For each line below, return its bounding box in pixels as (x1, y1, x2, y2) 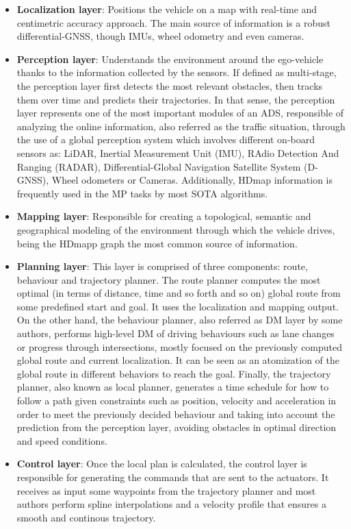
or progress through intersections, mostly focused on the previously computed (16, 339, 343, 354)
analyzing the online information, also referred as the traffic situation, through (16, 119, 346, 133)
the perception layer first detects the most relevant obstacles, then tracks (16, 78, 323, 93)
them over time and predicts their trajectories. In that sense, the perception (16, 92, 335, 106)
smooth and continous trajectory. (16, 510, 156, 524)
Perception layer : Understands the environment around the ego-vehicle (16, 51, 324, 66)
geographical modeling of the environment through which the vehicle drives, (16, 222, 335, 236)
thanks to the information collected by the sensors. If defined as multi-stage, (16, 65, 337, 79)
